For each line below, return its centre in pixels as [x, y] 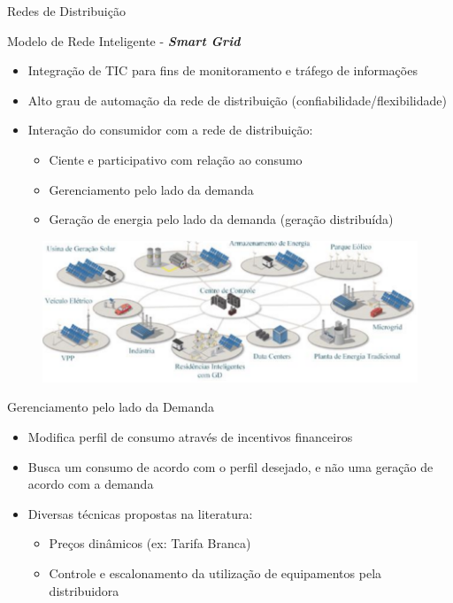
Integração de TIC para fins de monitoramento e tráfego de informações [223, 70]
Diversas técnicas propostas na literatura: [140, 513]
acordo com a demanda [91, 484]
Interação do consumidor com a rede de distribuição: [170, 130]
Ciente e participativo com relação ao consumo [176, 159]
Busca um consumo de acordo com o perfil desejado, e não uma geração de [230, 466]
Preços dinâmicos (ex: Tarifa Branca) [150, 543]
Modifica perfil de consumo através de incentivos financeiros [190, 437]
